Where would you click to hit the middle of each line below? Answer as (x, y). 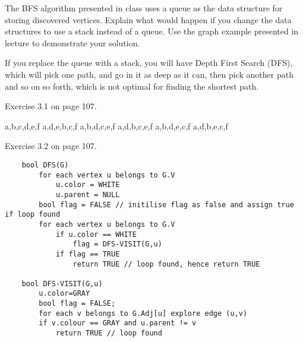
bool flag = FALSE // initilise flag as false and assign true (166, 205)
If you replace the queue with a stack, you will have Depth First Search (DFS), (149, 63)
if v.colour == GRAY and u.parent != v (118, 323)
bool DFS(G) (45, 165)
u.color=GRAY (64, 294)
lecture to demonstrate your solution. (72, 42)
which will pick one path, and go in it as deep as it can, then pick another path (149, 74)
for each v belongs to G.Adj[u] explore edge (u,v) (143, 313)
